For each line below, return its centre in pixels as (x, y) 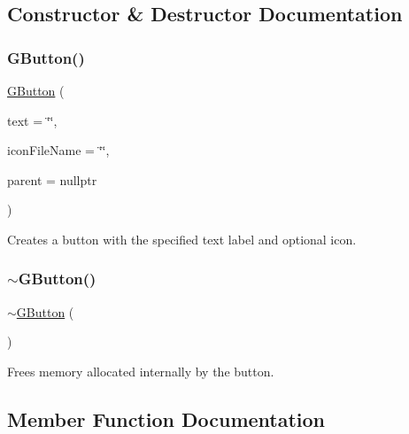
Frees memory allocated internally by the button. (141, 371)
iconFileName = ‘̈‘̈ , (58, 150)
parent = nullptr (52, 179)
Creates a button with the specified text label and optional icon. (182, 239)
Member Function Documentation (166, 418)
